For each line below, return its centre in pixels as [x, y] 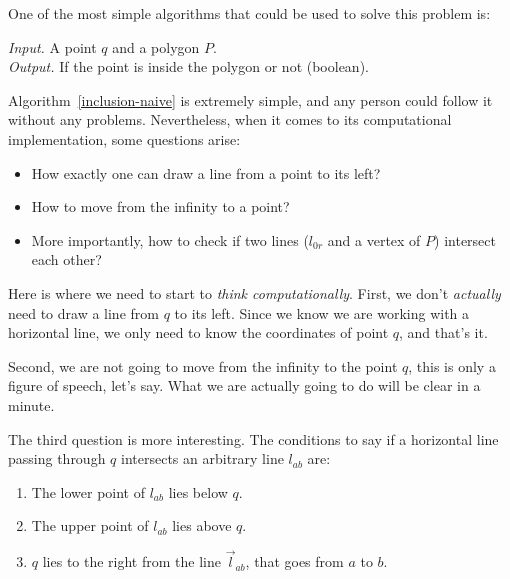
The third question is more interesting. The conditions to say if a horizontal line [253, 438]
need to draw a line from [83, 312]
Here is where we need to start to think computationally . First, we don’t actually [254, 292]
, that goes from [294, 561]
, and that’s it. [443, 332]
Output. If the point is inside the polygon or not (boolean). [188, 66]
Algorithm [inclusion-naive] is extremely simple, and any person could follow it [250, 99]
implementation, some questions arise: [124, 138]
